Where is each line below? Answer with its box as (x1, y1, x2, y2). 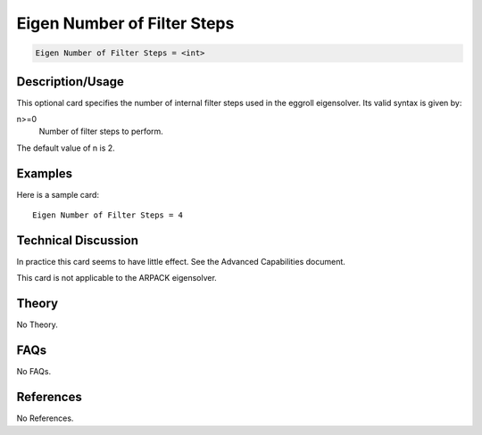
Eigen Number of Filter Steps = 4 (32, 210, 183, 220)
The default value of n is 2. (16, 143, 115, 153)
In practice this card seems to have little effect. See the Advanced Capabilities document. (16, 257, 345, 267)
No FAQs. (16, 366, 52, 377)
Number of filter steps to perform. (38, 126, 164, 137)
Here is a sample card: (16, 189, 100, 200)
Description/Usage (16, 74, 124, 89)
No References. (16, 413, 74, 423)
